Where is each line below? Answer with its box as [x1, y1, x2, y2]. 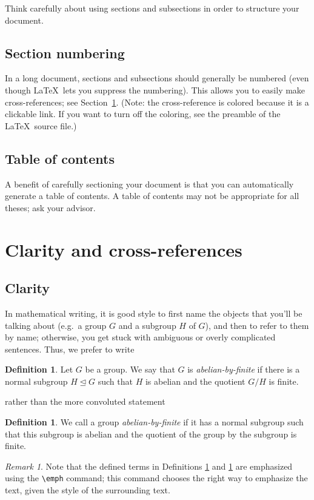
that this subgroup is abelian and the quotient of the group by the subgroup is [5, 427, 297, 440]
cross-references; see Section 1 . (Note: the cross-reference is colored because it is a [5, 95, 309, 108]
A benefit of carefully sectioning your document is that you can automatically [5, 177, 294, 190]
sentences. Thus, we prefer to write [5, 342, 135, 355]
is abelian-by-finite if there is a [187, 363, 300, 376]
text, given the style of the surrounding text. [5, 484, 170, 496]
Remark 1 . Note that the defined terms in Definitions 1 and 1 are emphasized [5, 459, 293, 472]
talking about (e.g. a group [5, 319, 107, 331]
